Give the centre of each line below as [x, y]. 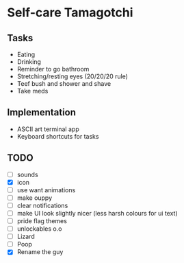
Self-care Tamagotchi [70, 13]
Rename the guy [40, 252]
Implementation [42, 112]
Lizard [26, 237]
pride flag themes [42, 221]
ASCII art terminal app [48, 129]
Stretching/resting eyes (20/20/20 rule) [73, 76]
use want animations [46, 190]
